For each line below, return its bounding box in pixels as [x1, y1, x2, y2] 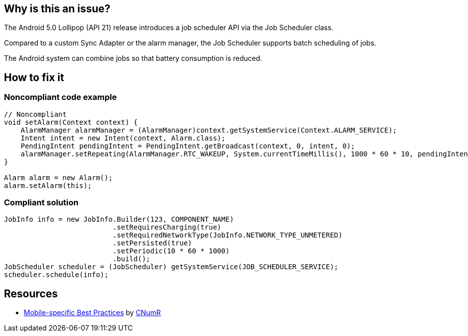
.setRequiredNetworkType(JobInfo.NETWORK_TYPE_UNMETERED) [113, 231, 343, 240]
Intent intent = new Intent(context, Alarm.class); [20, 134, 226, 142]
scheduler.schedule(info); [4, 271, 109, 279]
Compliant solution [4, 197, 79, 208]
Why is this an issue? [4, 2, 111, 15]
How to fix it [4, 71, 64, 84]
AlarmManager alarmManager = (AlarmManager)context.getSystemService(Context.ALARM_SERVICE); [20, 126, 397, 134]
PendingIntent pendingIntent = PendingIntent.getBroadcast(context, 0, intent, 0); [20, 142, 355, 150]
